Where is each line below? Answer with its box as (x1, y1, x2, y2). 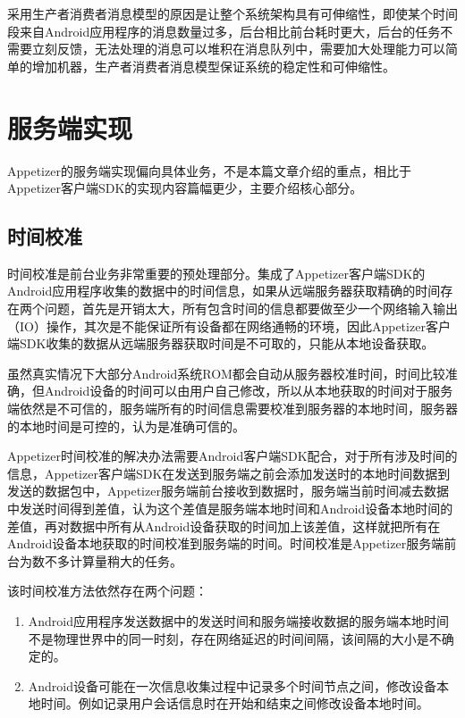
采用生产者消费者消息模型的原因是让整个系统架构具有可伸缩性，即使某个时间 (7, 4, 458, 22)
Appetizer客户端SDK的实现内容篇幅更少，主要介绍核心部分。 (7, 179, 363, 197)
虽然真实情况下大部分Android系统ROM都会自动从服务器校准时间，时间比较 (7, 363, 445, 382)
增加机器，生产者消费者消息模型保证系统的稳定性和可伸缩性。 (31, 56, 395, 75)
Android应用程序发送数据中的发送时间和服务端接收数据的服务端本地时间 (28, 611, 450, 630)
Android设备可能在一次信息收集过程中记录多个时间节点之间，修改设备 (28, 676, 437, 695)
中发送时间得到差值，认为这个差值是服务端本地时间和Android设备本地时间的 (7, 499, 453, 518)
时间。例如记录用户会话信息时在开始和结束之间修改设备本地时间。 (40, 694, 429, 713)
